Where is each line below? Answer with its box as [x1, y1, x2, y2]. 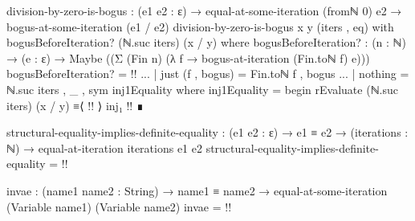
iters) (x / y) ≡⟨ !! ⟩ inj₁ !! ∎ [6, 96, 144, 113]
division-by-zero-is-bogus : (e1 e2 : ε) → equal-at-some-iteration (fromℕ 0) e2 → [6, 2, 402, 18]
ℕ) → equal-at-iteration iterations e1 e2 [6, 139, 202, 156]
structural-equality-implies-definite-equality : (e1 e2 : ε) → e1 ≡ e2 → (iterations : [6, 124, 409, 141]
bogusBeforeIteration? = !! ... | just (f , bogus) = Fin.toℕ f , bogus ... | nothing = [6, 65, 409, 82]
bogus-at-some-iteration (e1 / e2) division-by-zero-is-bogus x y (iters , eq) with [6, 18, 394, 35]
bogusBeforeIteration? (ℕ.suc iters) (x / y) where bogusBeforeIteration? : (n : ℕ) [6, 34, 406, 51]
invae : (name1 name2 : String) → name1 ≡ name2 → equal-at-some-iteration [6, 182, 388, 198]
